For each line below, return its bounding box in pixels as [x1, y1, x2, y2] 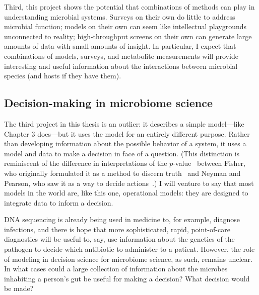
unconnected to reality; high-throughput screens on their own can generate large [4, 31, 252, 41]
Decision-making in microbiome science [4, 95, 213, 111]
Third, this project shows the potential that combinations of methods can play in [4, 2, 255, 12]
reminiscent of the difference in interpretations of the [4, 158, 167, 168]
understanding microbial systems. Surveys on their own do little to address [4, 11, 235, 22]
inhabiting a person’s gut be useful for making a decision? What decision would [4, 273, 250, 283]
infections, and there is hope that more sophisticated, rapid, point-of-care [4, 224, 230, 234]
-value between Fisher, [173, 158, 245, 168]
